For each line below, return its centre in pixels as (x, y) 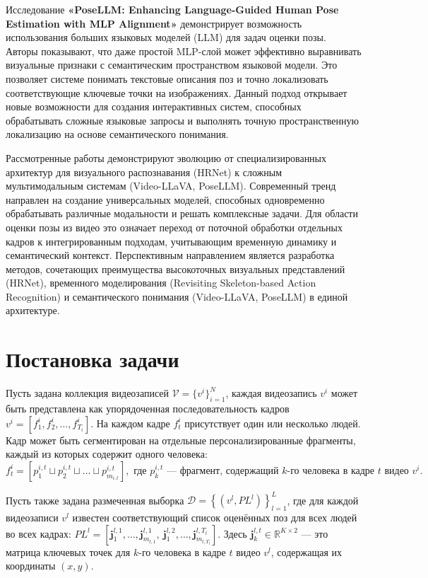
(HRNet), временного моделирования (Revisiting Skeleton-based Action (161, 283)
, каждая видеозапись (271, 393)
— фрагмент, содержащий (223, 471)
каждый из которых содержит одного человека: (107, 454)
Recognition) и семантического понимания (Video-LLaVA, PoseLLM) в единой (177, 296)
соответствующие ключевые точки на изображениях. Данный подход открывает (177, 92)
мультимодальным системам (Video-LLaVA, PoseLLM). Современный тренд (171, 186)
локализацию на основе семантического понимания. (117, 134)
